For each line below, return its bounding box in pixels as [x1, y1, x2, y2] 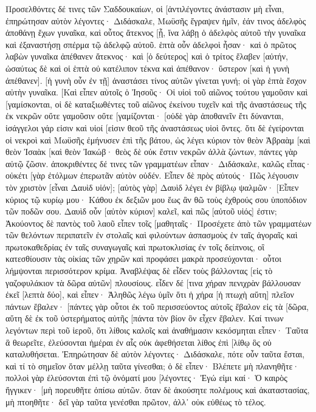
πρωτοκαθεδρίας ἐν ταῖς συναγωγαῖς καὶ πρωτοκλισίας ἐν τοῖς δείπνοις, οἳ [5, 240, 265, 253]
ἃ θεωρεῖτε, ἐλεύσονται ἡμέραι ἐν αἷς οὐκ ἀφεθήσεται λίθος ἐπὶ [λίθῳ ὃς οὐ [5, 335, 272, 348]
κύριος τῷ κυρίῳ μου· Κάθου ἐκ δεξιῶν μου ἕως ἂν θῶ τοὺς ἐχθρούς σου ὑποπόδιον [5, 193, 307, 205]
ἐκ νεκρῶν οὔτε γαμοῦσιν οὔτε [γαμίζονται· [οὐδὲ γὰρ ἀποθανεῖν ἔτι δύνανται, [5, 109, 284, 122]
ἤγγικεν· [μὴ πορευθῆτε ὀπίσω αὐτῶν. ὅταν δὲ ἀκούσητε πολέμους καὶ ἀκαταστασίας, [5, 383, 310, 396]
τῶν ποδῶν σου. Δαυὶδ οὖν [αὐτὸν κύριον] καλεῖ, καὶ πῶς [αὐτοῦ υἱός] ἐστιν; [5, 205, 277, 218]
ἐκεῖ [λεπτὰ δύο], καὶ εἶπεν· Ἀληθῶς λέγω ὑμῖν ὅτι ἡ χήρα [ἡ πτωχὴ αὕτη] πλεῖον [5, 288, 294, 301]
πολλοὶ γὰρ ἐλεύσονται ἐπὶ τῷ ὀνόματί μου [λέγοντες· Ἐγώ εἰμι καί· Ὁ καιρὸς [5, 371, 287, 384]
